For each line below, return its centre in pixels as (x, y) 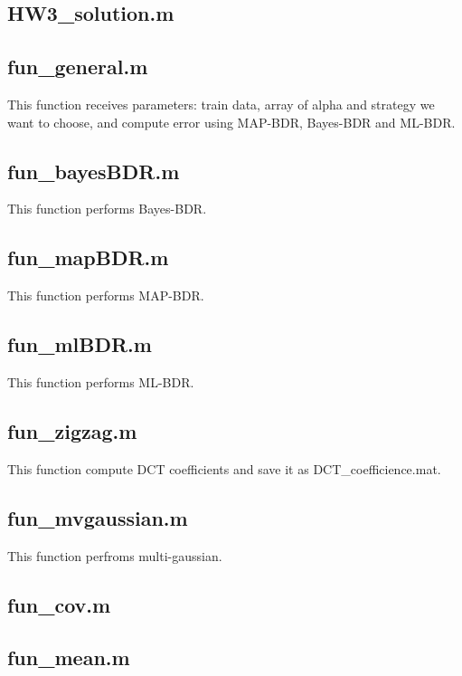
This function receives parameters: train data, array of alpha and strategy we (221, 104)
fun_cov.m (59, 604)
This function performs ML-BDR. (101, 381)
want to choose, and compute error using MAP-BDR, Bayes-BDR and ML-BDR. (231, 122)
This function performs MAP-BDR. (106, 295)
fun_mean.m (69, 657)
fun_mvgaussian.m (98, 517)
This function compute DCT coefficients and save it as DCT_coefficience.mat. (224, 468)
